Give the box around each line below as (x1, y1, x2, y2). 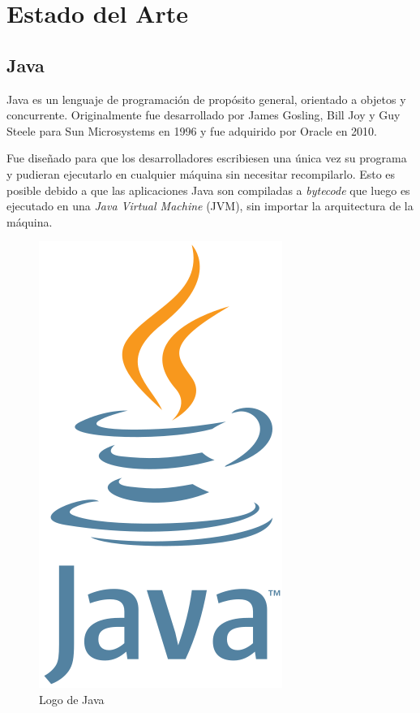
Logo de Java (39, 690, 105, 707)
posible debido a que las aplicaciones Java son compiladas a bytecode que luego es (6, 181, 410, 198)
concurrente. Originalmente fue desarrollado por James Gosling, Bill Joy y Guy (6, 106, 401, 123)
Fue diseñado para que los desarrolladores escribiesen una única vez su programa (6, 149, 407, 166)
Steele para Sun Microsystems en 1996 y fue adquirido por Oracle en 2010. (6, 122, 377, 139)
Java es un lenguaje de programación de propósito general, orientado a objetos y (6, 90, 406, 107)
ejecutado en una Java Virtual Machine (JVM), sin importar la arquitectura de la (6, 197, 414, 214)
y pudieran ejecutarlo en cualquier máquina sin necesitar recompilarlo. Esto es (6, 165, 396, 182)
